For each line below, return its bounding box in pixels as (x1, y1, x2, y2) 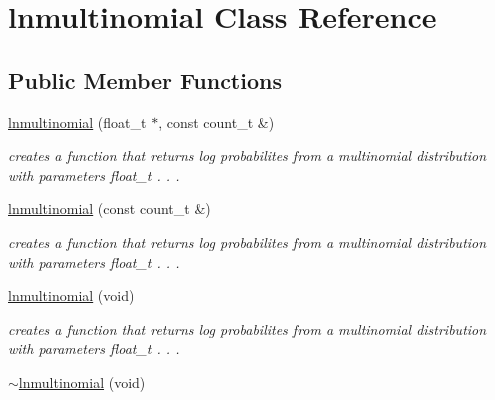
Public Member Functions (8, 64, 282, 95)
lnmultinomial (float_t (8, 111, 147, 132)
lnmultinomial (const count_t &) (8, 198, 211, 219)
